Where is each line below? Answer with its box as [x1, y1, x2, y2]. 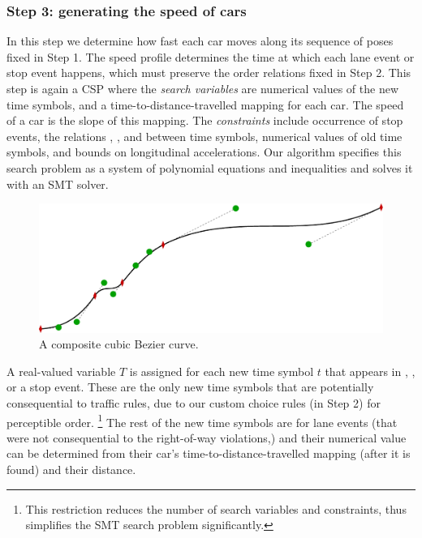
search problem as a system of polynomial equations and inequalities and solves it [6, 159, 413, 176]
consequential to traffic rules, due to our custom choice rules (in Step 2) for [6, 394, 381, 411]
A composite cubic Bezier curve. [39, 335, 199, 352]
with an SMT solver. [6, 175, 109, 192]
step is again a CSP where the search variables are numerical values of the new [6, 80, 399, 96]
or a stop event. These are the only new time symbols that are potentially [6, 378, 374, 395]
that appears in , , [325, 362, 416, 379]
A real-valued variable [6, 362, 116, 379]
